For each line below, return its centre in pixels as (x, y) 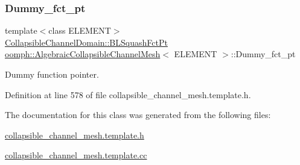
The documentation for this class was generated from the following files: (138, 115)
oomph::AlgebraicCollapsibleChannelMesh (83, 54)
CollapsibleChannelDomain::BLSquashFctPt (86, 42)
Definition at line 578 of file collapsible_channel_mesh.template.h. (128, 94)
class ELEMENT (80, 30)
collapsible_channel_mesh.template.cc (76, 155)
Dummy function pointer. (52, 74)
